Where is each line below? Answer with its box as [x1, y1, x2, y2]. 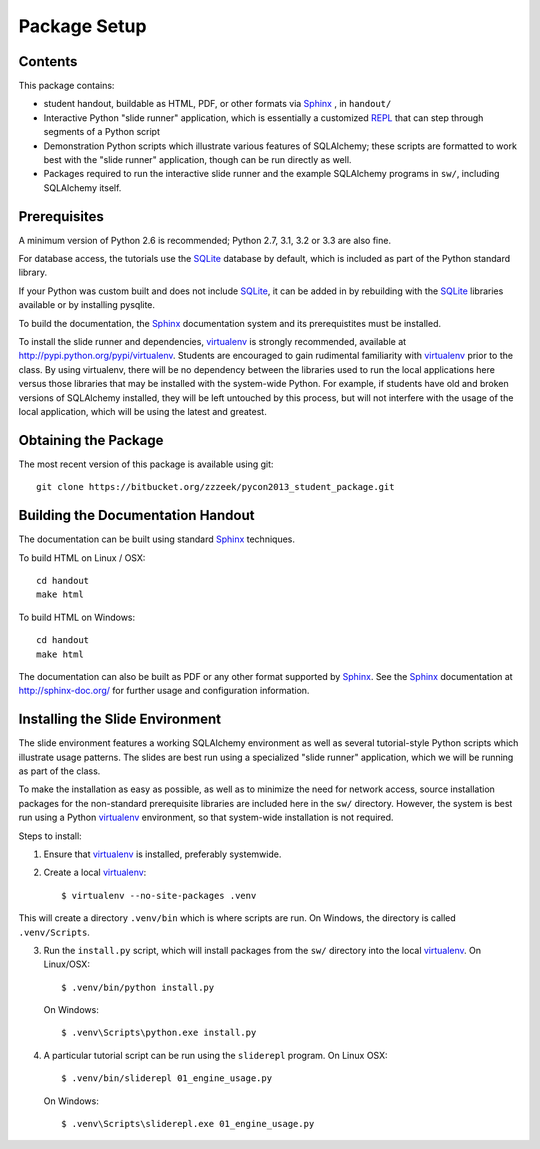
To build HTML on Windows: [18, 611, 136, 623]
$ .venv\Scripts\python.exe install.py [61, 1027, 257, 1039]
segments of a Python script [43, 126, 160, 138]
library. [18, 266, 48, 279]
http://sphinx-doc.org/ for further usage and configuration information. [18, 685, 310, 697]
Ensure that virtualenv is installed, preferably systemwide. [43, 848, 282, 860]
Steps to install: [18, 830, 82, 842]
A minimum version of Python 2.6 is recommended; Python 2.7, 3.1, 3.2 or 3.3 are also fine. [18, 234, 392, 246]
